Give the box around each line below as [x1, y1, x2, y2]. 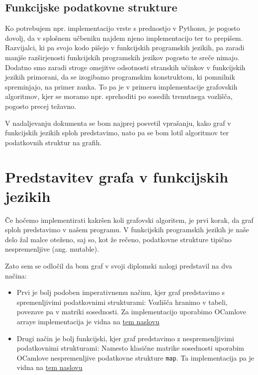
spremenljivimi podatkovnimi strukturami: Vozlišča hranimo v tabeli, [16, 296, 228, 307]
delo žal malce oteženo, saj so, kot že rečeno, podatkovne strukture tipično [5, 234, 232, 244]
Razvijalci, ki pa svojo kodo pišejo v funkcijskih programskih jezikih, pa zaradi [5, 42, 245, 53]
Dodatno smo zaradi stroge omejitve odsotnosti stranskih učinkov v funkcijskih [5, 62, 246, 72]
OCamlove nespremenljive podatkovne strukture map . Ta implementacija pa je [16, 352, 254, 363]
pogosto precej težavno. [5, 100, 77, 111]
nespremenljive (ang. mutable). [5, 244, 99, 254]
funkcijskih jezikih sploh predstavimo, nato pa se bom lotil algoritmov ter [5, 127, 229, 138]
